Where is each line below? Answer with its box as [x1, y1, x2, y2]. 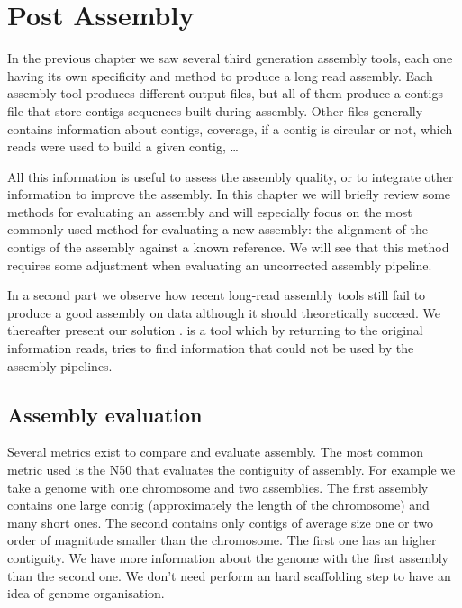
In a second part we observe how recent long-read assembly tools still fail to [7, 286, 426, 304]
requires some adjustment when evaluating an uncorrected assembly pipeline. [7, 255, 432, 274]
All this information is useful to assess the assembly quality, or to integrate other [7, 167, 454, 186]
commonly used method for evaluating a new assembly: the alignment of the [7, 220, 428, 239]
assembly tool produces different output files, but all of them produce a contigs [7, 84, 443, 103]
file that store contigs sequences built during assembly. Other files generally [7, 101, 423, 120]
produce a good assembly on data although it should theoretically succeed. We [7, 303, 441, 322]
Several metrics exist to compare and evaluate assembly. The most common [7, 442, 424, 461]
